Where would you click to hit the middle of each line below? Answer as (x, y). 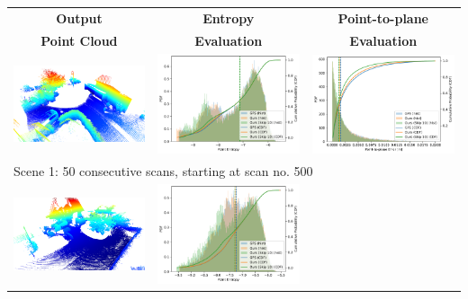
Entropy (229, 18)
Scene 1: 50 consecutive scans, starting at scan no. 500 (163, 170)
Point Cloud (79, 40)
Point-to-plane (383, 18)
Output (79, 18)
